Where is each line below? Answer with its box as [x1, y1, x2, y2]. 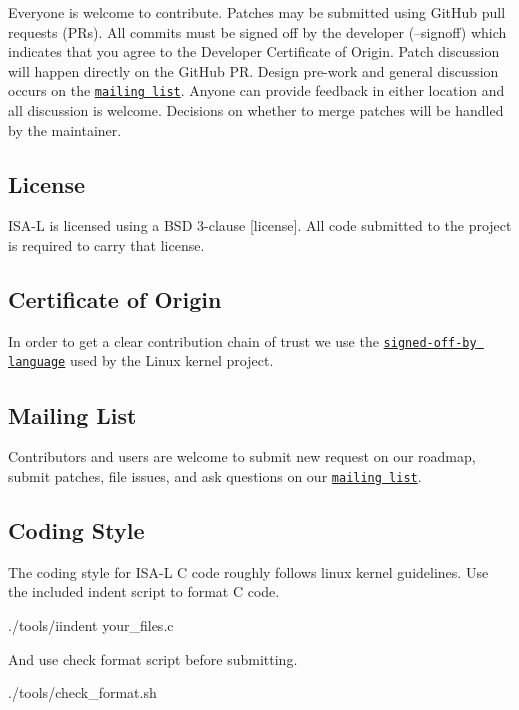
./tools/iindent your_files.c [8, 614, 174, 635]
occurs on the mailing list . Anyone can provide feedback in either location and [8, 80, 505, 101]
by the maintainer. [8, 119, 122, 140]
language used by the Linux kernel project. [8, 350, 274, 371]
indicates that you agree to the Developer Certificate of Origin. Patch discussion [8, 41, 500, 62]
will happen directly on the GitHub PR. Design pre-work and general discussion [8, 60, 499, 81]
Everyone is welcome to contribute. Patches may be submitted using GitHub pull [8, 2, 506, 22]
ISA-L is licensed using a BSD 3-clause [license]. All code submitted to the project [8, 215, 512, 236]
